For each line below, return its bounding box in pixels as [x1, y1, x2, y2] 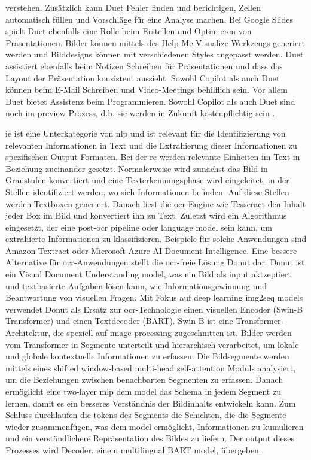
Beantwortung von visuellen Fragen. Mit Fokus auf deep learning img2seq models [5, 291, 303, 304]
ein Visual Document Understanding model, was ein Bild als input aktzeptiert [5, 268, 291, 280]
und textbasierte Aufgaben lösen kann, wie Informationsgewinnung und [5, 279, 267, 292]
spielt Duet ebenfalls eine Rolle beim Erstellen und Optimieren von [5, 25, 252, 37]
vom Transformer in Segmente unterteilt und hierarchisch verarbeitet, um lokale [5, 338, 299, 350]
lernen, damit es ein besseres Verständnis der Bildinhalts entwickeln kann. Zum [5, 397, 296, 409]
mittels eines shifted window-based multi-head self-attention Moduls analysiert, [5, 361, 296, 374]
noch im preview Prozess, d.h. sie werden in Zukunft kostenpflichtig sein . [5, 107, 275, 119]
